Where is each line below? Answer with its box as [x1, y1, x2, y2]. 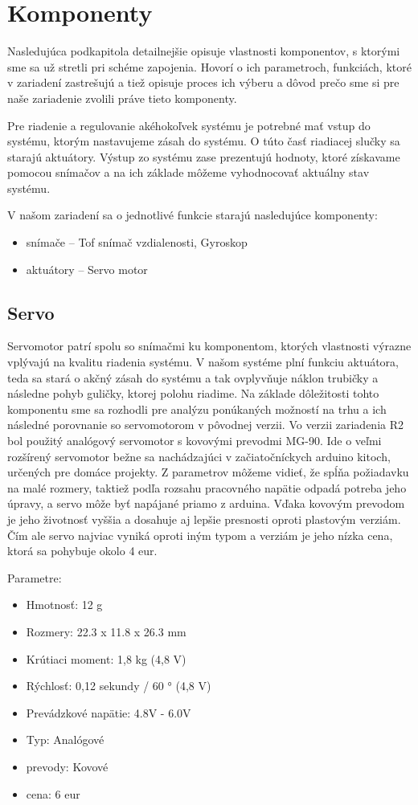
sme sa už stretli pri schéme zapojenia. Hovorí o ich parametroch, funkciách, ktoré [7, 58, 412, 75]
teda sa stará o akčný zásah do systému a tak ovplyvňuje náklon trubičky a [7, 369, 379, 386]
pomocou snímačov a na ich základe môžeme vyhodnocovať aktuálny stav [7, 164, 370, 181]
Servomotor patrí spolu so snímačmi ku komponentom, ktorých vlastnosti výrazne [7, 337, 412, 354]
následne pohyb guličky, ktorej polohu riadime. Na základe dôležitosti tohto [7, 385, 379, 402]
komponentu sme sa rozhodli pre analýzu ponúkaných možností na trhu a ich [7, 400, 387, 417]
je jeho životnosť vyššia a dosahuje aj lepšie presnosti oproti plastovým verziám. [7, 510, 401, 527]
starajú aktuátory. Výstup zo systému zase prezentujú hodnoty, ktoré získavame [7, 148, 400, 165]
